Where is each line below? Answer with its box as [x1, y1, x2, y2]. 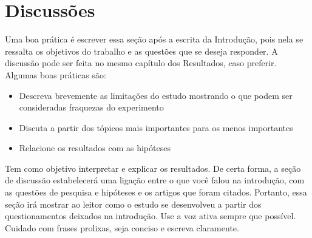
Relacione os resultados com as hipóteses [19, 141, 171, 154]
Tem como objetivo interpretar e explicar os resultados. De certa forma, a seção [5, 161, 301, 174]
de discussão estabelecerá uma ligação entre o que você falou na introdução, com [5, 174, 305, 186]
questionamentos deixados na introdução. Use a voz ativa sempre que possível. [5, 209, 296, 222]
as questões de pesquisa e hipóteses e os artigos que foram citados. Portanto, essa [5, 186, 307, 199]
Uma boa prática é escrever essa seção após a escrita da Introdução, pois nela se [5, 33, 304, 46]
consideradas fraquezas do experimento [19, 101, 164, 114]
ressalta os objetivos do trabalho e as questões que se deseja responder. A [5, 44, 278, 57]
